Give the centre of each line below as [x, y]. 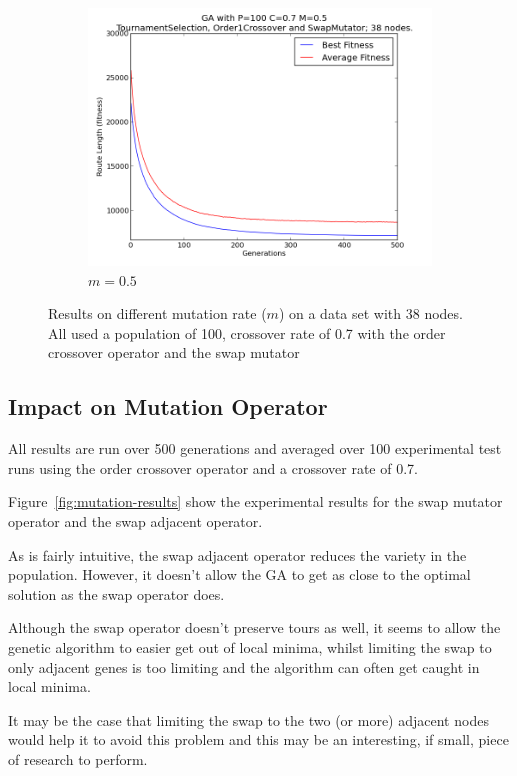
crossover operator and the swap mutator [174, 352]
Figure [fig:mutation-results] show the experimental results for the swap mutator [255, 501]
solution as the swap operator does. [116, 593]
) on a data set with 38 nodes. [370, 313]
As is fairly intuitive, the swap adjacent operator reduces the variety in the [237, 554]
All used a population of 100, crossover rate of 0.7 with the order [247, 332]
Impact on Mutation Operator [168, 406]
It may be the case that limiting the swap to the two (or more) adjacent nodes [248, 719]
